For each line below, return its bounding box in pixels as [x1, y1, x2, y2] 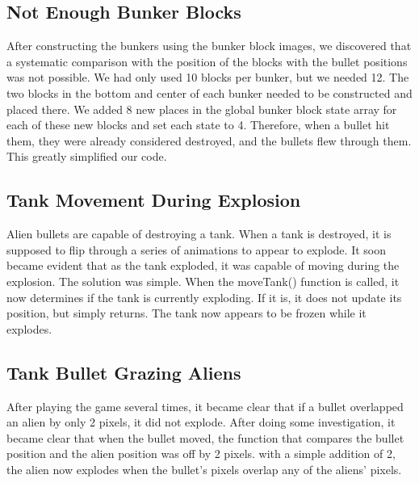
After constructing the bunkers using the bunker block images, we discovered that [6, 37, 412, 54]
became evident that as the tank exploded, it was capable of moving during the [6, 257, 400, 274]
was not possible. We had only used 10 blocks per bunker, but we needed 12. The [6, 69, 409, 86]
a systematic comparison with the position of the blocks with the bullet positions [6, 52, 408, 69]
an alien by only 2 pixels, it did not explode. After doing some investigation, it [6, 414, 396, 430]
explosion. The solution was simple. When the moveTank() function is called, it [6, 272, 400, 289]
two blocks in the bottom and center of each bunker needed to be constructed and [6, 84, 413, 101]
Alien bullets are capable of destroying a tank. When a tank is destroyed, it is [6, 225, 392, 242]
